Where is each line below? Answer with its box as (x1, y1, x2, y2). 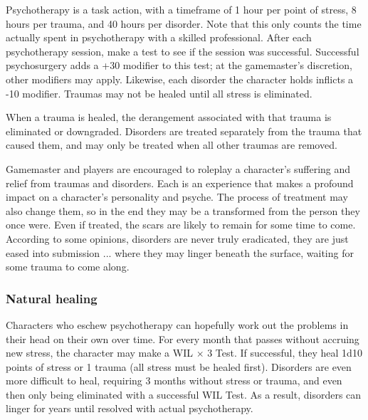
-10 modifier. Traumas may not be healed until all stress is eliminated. (6, 85, 312, 100)
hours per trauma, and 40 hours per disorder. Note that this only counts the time (6, 16, 362, 31)
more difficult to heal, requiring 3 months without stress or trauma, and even (6, 373, 342, 388)
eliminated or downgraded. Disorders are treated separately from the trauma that (6, 123, 362, 138)
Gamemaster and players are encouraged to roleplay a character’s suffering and (6, 161, 351, 176)
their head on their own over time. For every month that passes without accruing (6, 331, 359, 346)
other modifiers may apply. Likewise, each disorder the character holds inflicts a (6, 71, 354, 86)
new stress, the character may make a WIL (6, 345, 193, 360)
